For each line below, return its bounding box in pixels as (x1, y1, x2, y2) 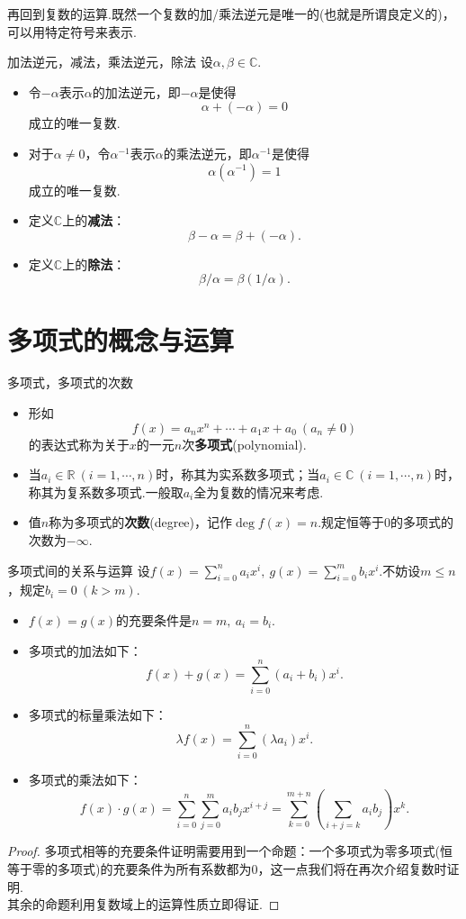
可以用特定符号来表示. (7, 22, 137, 41)
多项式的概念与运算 (7, 321, 235, 358)
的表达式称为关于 (28, 434, 130, 453)
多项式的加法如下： (28, 641, 142, 660)
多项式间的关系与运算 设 (7, 560, 150, 579)
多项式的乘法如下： (28, 770, 142, 789)
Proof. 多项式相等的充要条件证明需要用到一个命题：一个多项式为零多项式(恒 (7, 842, 453, 860)
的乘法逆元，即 (163, 143, 252, 162)
